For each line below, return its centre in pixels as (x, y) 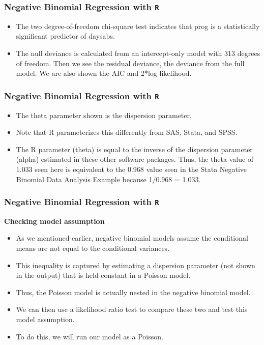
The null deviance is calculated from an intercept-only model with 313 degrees (138, 53)
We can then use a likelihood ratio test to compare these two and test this (132, 309)
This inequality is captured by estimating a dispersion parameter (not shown (136, 265)
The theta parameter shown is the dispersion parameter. (104, 115)
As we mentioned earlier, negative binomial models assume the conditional (132, 238)
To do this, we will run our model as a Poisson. (90, 336)
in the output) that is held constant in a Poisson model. (103, 275)
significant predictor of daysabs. (65, 36)
